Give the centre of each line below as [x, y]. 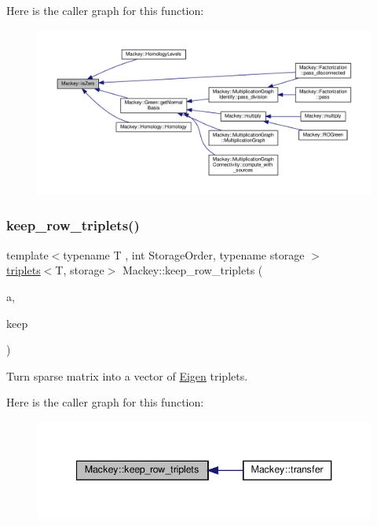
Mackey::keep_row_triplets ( [192, 270]
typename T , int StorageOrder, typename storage [184, 254]
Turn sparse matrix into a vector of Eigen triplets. [127, 375]
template [27, 254]
